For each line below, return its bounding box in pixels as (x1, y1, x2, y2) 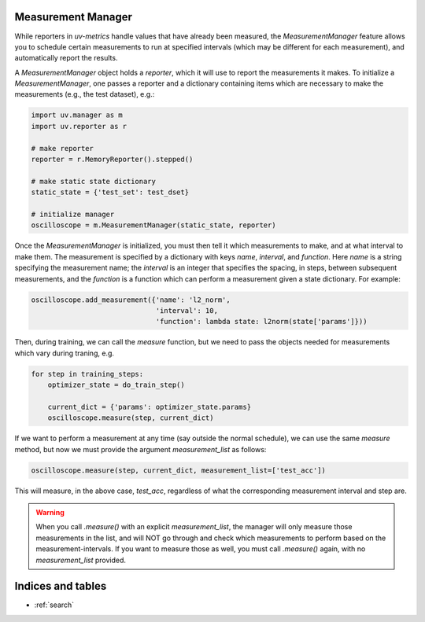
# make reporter (31, 144, 94, 153)
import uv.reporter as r (31, 122, 128, 131)
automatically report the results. (14, 53, 118, 63)
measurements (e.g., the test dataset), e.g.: (14, 90, 155, 99)
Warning (35, 507, 65, 517)
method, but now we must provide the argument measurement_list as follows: (14, 444, 267, 454)
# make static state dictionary (31, 177, 157, 186)
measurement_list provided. (35, 555, 126, 565)
